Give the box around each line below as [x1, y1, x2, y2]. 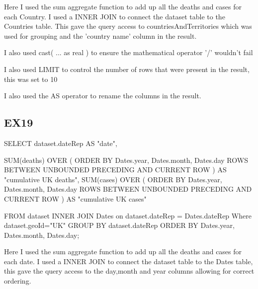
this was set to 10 [4, 73, 58, 84]
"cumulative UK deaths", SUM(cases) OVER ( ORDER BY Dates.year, [4, 174, 222, 184]
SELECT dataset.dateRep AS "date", [4, 138, 117, 148]
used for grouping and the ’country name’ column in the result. [4, 30, 197, 41]
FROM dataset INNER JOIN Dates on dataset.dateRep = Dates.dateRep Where [4, 210, 252, 220]
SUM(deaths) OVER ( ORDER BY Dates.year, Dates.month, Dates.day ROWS [4, 154, 248, 165]
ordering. [4, 276, 31, 286]
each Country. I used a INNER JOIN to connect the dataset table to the [4, 11, 225, 21]
